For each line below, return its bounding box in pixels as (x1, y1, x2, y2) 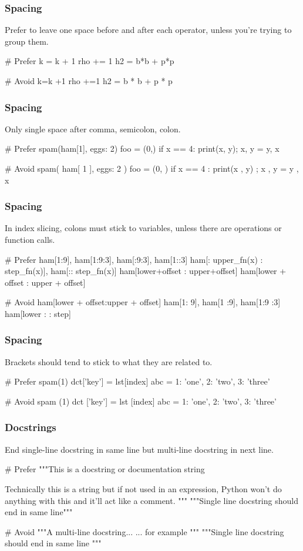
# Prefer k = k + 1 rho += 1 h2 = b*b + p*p (5, 55, 174, 67)
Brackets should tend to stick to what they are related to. (5, 355, 213, 368)
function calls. (5, 233, 55, 245)
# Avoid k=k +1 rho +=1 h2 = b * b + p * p (5, 75, 173, 86)
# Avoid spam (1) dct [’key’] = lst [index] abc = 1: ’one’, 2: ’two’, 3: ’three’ (5, 395, 277, 407)
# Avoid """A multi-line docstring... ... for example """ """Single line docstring (5, 525, 284, 537)
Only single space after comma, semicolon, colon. (5, 122, 181, 135)
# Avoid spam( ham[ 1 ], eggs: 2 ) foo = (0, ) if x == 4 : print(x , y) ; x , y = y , (5, 162, 299, 174)
